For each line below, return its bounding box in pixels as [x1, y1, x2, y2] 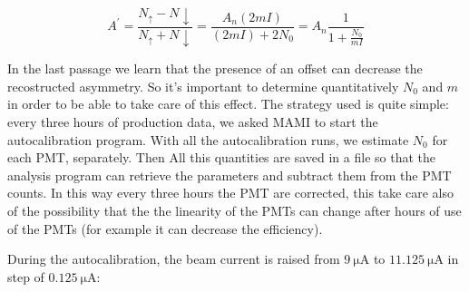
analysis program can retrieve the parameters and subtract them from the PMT [7, 165, 452, 184]
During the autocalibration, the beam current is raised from [7, 249, 340, 268]
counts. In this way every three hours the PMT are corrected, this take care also [7, 183, 454, 202]
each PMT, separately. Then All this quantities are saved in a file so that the [7, 148, 435, 167]
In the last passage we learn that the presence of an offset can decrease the [7, 59, 423, 78]
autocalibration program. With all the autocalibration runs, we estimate [7, 130, 409, 149]
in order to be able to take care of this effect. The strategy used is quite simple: [7, 94, 449, 113]
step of [7, 267, 44, 286]
